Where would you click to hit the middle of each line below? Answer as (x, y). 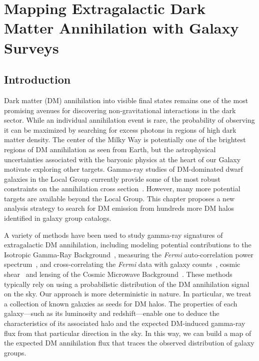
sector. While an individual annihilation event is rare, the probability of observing (129, 120)
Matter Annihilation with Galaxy (121, 28)
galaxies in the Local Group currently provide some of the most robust (112, 178)
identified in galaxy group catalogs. (58, 218)
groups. (15, 352)
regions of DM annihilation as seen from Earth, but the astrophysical (110, 149)
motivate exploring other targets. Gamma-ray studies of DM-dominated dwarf (123, 169)
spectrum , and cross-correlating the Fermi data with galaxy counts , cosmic (122, 264)
